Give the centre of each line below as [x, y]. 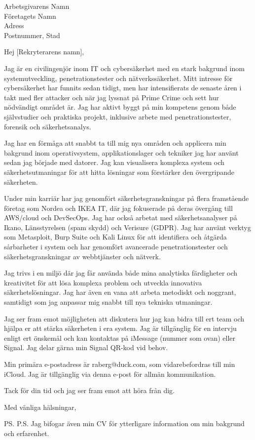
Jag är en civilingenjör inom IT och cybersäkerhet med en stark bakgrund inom [124, 68]
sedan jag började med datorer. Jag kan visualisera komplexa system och [114, 162]
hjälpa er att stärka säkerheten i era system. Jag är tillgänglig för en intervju [120, 328]
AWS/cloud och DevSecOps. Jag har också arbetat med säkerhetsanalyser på [121, 218]
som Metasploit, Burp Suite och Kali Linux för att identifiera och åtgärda [115, 237]
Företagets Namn [30, 16]
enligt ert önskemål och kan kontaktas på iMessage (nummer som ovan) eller [120, 338]
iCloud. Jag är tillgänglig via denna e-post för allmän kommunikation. [110, 374]
